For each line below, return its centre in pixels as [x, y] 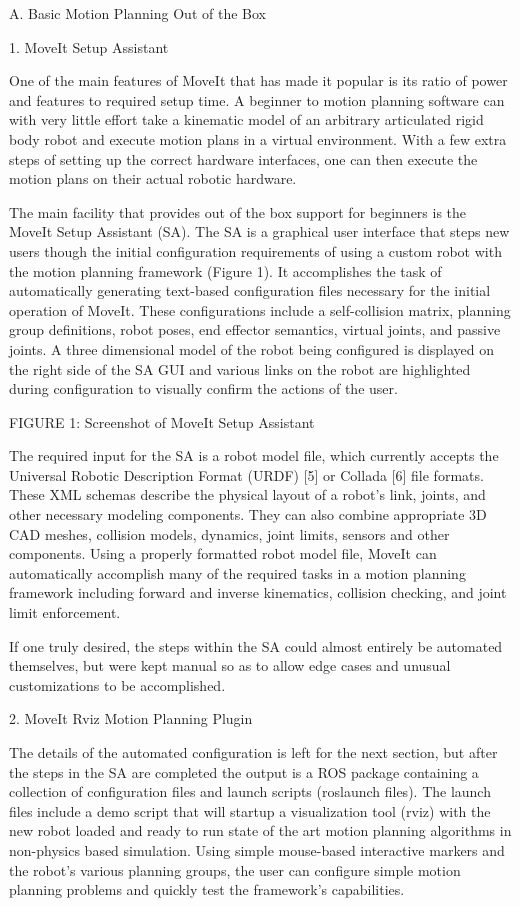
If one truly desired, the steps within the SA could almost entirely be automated [256, 645]
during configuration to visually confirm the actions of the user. [203, 388]
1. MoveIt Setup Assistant [89, 46]
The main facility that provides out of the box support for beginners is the [238, 211]
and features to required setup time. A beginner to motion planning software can [257, 99]
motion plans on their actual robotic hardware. [153, 178]
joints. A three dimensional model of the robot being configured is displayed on [252, 348]
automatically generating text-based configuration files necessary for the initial [250, 290]
